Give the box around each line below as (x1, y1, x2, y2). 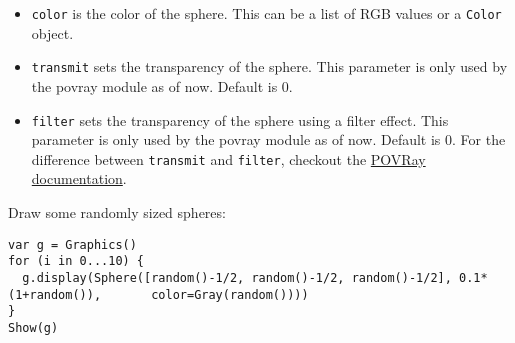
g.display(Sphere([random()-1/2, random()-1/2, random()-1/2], (22, 270, 452, 285)
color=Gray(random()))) (151, 287, 309, 302)
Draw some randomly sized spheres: (8, 202, 226, 222)
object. (31, 22, 74, 43)
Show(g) (8, 320, 59, 335)
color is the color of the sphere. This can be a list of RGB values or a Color (31, 3, 502, 23)
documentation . (31, 168, 127, 189)
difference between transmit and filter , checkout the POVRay (31, 148, 426, 169)
